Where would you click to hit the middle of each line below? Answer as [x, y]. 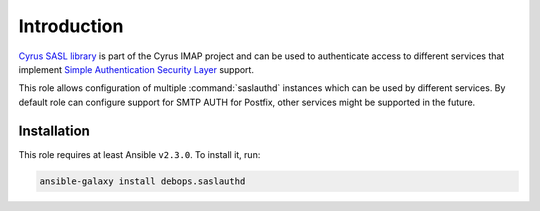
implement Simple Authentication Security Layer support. [136, 69]
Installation [54, 130]
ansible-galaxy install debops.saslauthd [142, 181]
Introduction [71, 26]
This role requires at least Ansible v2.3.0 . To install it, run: [139, 154]
